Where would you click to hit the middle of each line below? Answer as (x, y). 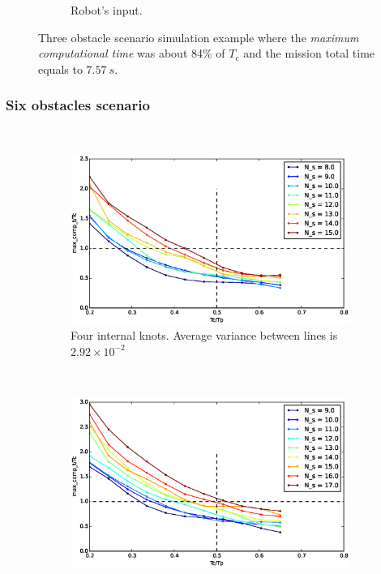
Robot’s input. (107, 10)
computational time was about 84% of (132, 53)
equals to (60, 69)
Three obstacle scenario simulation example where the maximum (199, 37)
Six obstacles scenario (78, 105)
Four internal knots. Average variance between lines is (204, 335)
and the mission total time (309, 53)
